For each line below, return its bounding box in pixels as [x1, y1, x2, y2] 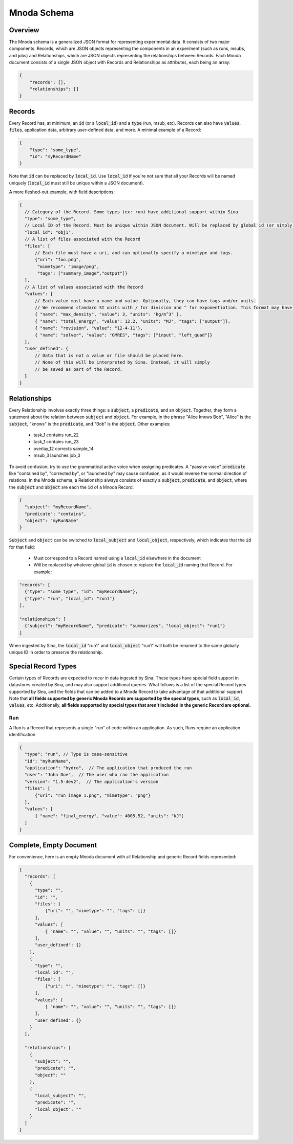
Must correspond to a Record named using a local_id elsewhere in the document [33, 555, 201, 561]
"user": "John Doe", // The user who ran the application [24, 772, 169, 778]
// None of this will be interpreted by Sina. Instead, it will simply [35, 359, 210, 365]
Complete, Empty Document [9, 841, 97, 850]
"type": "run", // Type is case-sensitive [24, 751, 128, 757]
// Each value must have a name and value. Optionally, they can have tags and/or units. [35, 298, 256, 303]
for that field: [9, 544, 35, 550]
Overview [9, 26, 40, 34]
